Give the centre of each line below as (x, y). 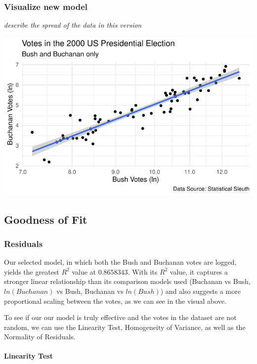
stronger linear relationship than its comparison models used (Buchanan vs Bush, (127, 281)
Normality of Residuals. (40, 337)
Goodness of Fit (46, 219)
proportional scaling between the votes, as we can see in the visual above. (115, 301)
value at (84, 271)
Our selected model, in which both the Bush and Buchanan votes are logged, (120, 262)
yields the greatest (32, 271)
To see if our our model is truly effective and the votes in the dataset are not (120, 317)
